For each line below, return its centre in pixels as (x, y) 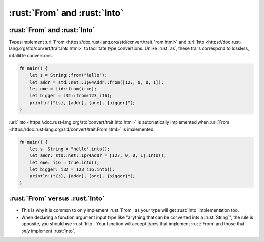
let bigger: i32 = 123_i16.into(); (72, 169)
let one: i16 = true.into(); (65, 162)
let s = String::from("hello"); (68, 75)
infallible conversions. (31, 55)
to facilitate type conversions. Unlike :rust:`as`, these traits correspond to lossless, (166, 48)
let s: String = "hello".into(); (70, 149)
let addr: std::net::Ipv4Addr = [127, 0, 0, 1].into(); (98, 156)
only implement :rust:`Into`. (48, 231)
